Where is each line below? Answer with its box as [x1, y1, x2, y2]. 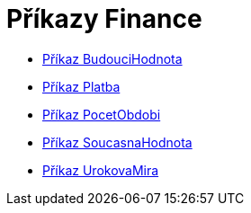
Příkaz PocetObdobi [42, 106, 161, 122]
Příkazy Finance [6, 4, 202, 34]
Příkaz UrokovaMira [42, 162, 159, 178]
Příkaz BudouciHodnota [42, 50, 183, 67]
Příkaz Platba [42, 78, 121, 94]
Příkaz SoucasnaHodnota [42, 134, 193, 150]
